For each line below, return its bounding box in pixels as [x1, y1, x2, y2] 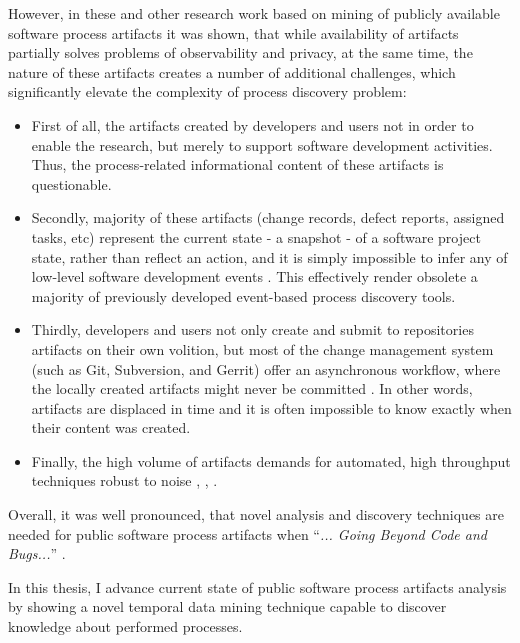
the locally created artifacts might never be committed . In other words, [31, 378, 473, 399]
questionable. [31, 173, 112, 194]
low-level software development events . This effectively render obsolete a [31, 266, 478, 287]
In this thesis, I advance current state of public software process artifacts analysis [8, 576, 507, 597]
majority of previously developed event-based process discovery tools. [31, 285, 456, 306]
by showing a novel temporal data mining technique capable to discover [8, 596, 447, 617]
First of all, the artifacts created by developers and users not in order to [31, 114, 474, 135]
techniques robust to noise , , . [31, 470, 218, 491]
